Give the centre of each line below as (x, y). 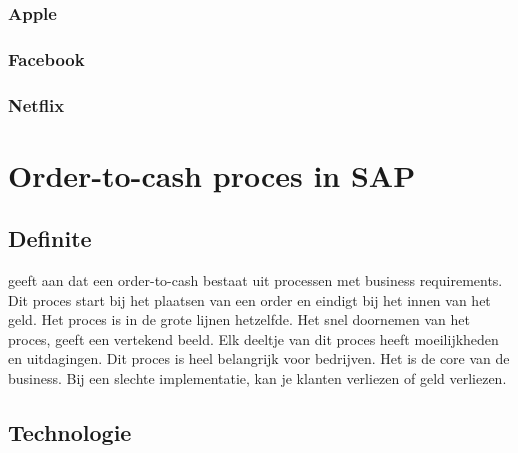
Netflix (36, 104)
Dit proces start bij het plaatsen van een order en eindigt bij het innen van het (249, 299)
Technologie (70, 432)
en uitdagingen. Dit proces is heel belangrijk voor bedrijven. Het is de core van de (259, 358)
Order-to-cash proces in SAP (212, 174)
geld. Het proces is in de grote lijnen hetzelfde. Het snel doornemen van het (239, 319)
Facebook (46, 58)
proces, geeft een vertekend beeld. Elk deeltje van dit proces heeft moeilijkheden (253, 338)
